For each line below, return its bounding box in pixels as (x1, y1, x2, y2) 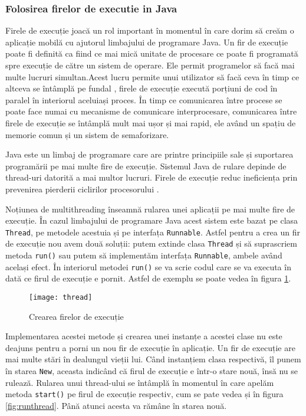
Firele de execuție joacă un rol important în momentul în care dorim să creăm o (5, 24, 294, 37)
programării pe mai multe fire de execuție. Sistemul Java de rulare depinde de (5, 159, 287, 172)
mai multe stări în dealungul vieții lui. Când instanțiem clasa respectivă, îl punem (5, 353, 301, 365)
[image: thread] (29, 293, 93, 302)
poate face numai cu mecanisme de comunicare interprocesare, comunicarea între (5, 105, 297, 117)
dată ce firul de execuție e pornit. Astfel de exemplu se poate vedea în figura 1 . (5, 272, 291, 284)
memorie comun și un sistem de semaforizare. (5, 128, 169, 140)
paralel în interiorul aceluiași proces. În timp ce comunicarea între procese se (5, 93, 282, 106)
